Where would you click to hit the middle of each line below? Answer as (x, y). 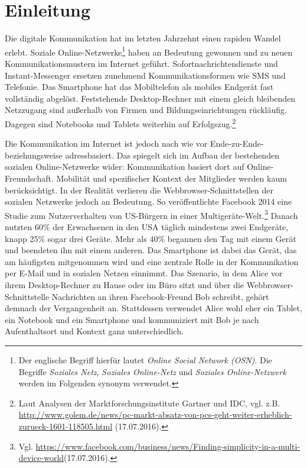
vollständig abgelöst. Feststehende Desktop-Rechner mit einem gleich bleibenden (150, 98)
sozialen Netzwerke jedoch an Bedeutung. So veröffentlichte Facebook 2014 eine (148, 201)
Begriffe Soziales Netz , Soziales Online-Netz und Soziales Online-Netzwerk (152, 371)
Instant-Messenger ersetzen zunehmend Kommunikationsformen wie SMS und (145, 75)
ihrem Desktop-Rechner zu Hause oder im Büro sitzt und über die (125, 284)
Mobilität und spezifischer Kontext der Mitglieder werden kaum (172, 178)
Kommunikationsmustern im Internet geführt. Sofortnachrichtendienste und (141, 63)
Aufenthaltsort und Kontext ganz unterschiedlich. (94, 331)
